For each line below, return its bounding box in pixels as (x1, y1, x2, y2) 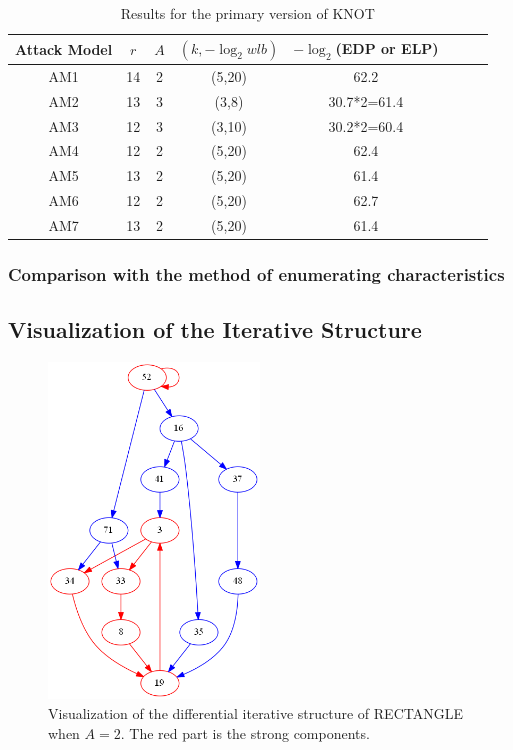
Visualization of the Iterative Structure (8, 314, 422, 345)
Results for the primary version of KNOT (120, 3, 375, 23)
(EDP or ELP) (335, 38, 439, 59)
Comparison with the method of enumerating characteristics (8, 261, 505, 286)
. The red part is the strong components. (120, 722, 370, 743)
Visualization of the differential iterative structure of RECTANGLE (48, 703, 463, 724)
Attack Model (15, 38, 113, 59)
